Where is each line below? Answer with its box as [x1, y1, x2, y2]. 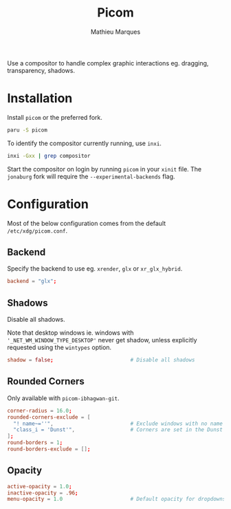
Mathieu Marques [90, 28, 141, 36]
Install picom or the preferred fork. [7, 113, 103, 121]
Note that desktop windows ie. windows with [7, 329, 134, 337]
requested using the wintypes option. [7, 343, 112, 352]
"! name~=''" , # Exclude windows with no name [13, 420, 223, 427]
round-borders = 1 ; [7, 439, 63, 446]
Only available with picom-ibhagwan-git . [7, 394, 120, 402]
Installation [7, 91, 73, 106]
